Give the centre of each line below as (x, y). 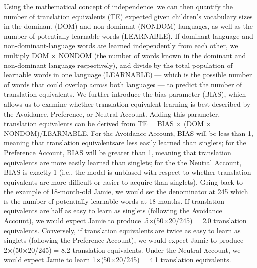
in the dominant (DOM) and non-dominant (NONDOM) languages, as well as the (128, 26)
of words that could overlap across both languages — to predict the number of (123, 84)
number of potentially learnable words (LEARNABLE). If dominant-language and (128, 35)
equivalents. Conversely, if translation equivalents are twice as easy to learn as (122, 230)
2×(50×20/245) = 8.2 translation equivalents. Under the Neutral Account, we (122, 249)
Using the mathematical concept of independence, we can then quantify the (119, 6)
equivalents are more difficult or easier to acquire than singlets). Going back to (124, 181)
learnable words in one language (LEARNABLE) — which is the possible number (128, 75)
